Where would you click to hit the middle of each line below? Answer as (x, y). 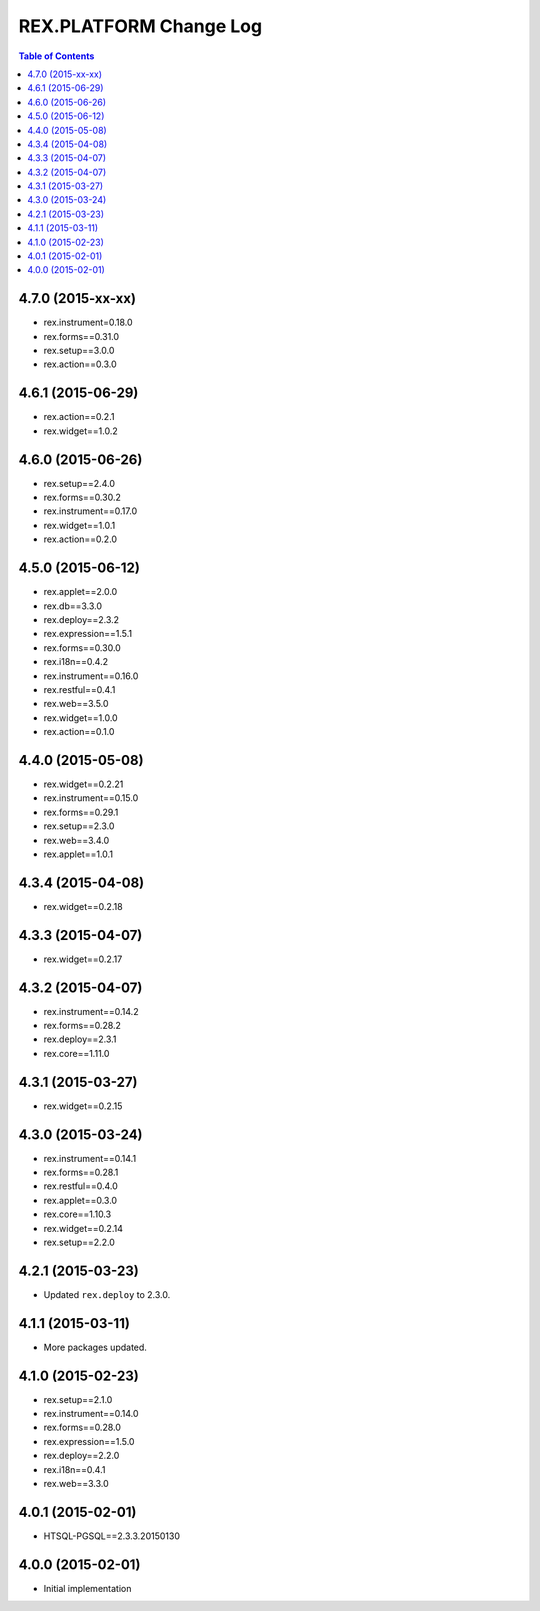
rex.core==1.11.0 (76, 1053)
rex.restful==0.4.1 (79, 689)
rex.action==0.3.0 (80, 364)
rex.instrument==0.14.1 (90, 1158)
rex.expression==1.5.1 (88, 634)
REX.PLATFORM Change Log (140, 26)
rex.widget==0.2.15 (83, 1106)
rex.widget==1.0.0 (81, 717)
